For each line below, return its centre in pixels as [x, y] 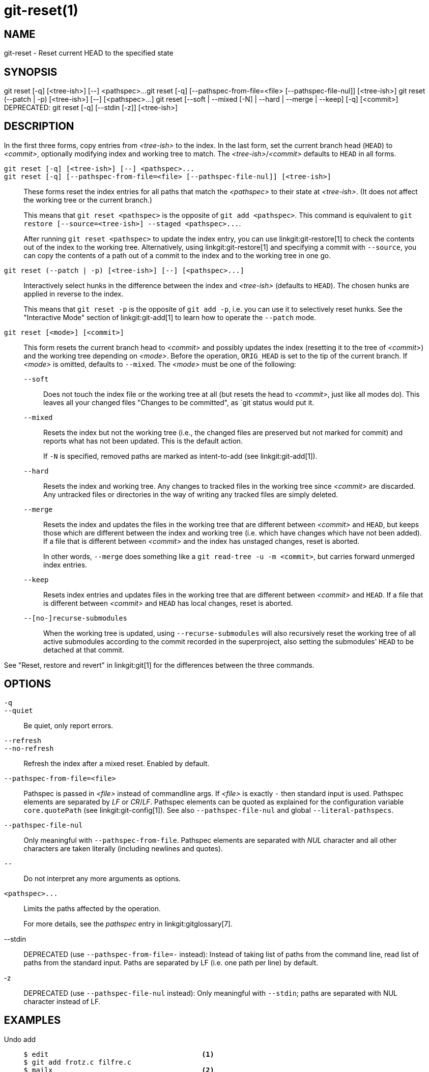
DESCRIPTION [39, 126]
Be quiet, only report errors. [69, 725]
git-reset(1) [41, 10]
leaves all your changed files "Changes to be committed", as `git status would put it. [179, 402]
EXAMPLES [32, 1020]
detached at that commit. [84, 650]
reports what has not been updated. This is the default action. [143, 441]
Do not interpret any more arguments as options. [102, 878]
